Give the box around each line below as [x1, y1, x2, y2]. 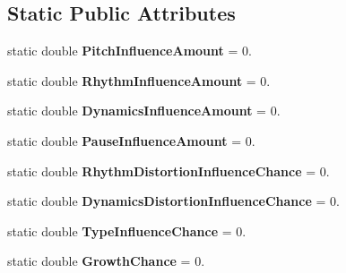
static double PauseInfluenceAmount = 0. [7, 131, 255, 149]
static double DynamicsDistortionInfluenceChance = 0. [7, 192, 340, 210]
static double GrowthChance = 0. [7, 252, 205, 270]
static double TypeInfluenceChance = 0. [7, 221, 247, 240]
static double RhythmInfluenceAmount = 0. [7, 71, 271, 90]
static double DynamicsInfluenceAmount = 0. [7, 101, 281, 120]
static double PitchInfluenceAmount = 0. [7, 41, 252, 60]
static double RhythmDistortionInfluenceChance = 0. [7, 161, 330, 180]
